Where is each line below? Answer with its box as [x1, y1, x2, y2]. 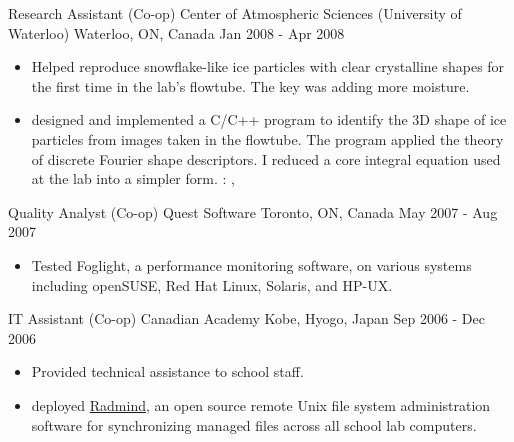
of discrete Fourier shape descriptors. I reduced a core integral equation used [31, 148, 501, 169]
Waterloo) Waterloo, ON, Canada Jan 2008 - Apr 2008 [8, 22, 345, 43]
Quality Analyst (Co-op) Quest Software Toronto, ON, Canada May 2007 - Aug [8, 201, 498, 222]
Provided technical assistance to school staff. [31, 361, 304, 382]
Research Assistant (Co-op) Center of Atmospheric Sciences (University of [8, 3, 462, 23]
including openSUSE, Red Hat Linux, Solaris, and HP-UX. [31, 274, 393, 295]
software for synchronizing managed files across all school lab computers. [31, 414, 477, 435]
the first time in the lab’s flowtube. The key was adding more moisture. [31, 75, 470, 96]
